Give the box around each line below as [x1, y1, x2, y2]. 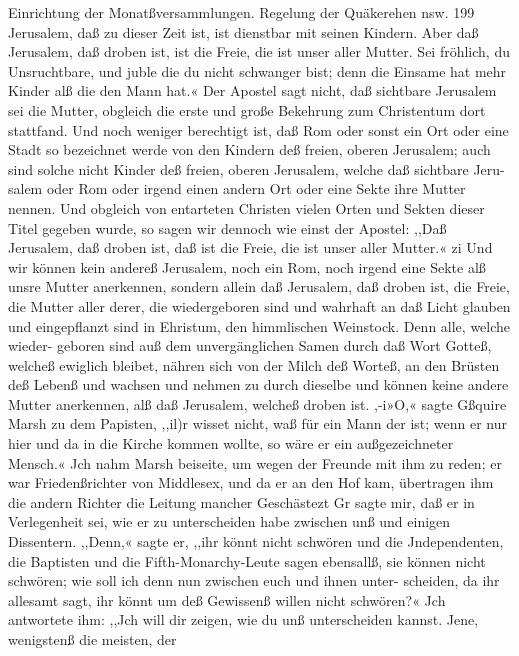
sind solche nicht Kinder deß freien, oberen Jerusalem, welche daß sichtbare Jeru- [8, 158, 505, 179]
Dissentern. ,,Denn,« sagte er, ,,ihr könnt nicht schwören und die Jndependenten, [8, 531, 504, 552]
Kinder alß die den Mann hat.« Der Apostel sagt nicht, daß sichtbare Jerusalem [8, 80, 497, 101]
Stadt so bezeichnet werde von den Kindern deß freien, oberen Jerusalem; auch [8, 139, 491, 160]
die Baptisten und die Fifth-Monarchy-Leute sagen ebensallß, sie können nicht [8, 550, 486, 571]
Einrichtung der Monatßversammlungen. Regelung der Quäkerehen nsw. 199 [8, 2, 475, 22]
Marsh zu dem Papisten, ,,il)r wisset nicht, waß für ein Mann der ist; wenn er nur [8, 413, 507, 434]
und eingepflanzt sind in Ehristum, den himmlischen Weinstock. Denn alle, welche [8, 315, 511, 336]
